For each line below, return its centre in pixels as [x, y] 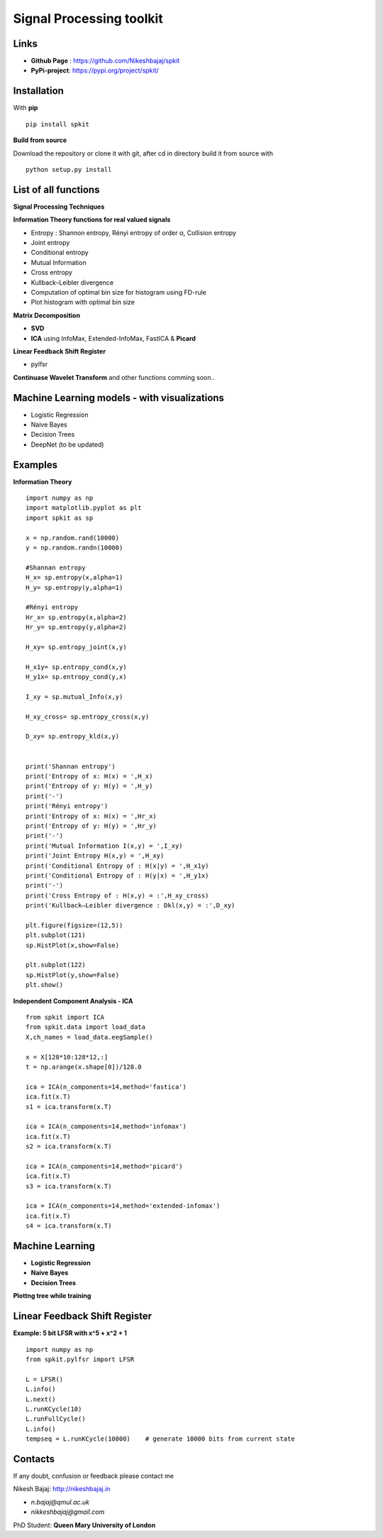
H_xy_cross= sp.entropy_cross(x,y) [88, 716]
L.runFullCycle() [56, 1419]
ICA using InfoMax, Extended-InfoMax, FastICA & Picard [113, 338]
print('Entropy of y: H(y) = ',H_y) [89, 786]
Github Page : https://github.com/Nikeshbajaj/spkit [105, 61]
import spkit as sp [60, 518]
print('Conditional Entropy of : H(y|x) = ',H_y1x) [117, 876]
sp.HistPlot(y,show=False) [73, 975]
